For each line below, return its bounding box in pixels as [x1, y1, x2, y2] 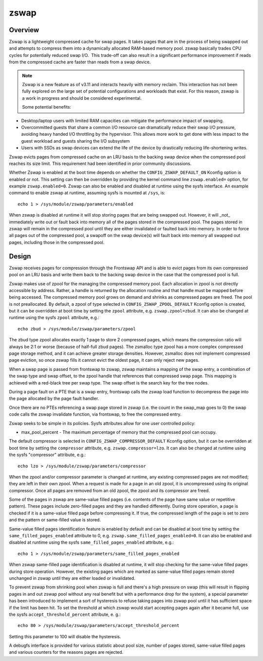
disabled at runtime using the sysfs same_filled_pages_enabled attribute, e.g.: [9, 539, 174, 545]
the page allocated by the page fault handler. [9, 396, 99, 402]
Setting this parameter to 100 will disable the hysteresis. [9, 633, 121, 640]
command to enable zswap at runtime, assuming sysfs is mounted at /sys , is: [9, 190, 166, 196]
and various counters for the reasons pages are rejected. [9, 649, 124, 655]
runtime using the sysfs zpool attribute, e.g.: [9, 314, 99, 321]
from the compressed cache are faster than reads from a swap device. [9, 59, 151, 65]
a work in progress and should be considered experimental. [22, 95, 142, 101]
